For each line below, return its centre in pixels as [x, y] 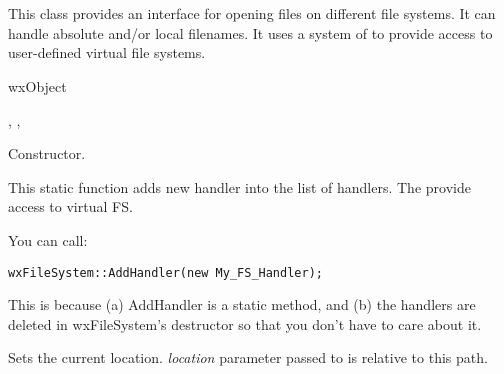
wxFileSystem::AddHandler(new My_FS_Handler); [165, 272]
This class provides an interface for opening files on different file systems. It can [252, 13]
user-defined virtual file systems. [107, 52]
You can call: [48, 239]
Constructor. [47, 153]
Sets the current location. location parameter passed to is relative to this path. [248, 357]
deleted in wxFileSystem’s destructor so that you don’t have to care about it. [245, 323]
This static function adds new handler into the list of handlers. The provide [239, 186]
